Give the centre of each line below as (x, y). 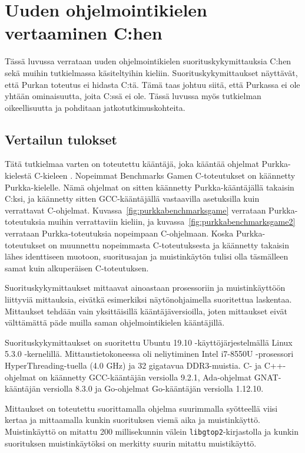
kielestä (18, 175)
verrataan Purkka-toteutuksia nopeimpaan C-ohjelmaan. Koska (119, 233)
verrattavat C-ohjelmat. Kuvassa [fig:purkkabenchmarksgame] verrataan (135, 210)
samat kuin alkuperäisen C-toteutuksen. (77, 267)
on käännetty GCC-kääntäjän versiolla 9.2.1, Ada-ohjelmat (145, 377)
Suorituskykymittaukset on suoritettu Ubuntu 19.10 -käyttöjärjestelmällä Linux (149, 342)
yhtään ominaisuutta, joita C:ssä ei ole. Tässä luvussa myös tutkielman (133, 96)
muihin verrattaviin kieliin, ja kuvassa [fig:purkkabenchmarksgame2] (172, 221)
